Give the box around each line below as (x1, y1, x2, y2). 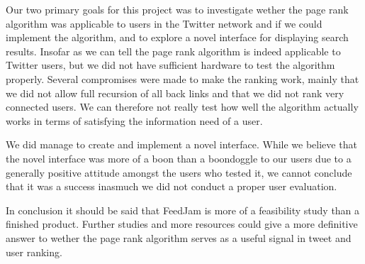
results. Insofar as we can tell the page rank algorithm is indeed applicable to (6, 43, 341, 58)
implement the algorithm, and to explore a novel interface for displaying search (6, 30, 349, 45)
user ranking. (6, 244, 62, 259)
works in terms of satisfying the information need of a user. (6, 113, 263, 128)
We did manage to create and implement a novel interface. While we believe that (6, 137, 357, 152)
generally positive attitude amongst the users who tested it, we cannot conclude (6, 165, 352, 180)
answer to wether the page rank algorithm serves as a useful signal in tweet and (6, 230, 352, 245)
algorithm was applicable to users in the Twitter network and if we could (6, 16, 322, 31)
